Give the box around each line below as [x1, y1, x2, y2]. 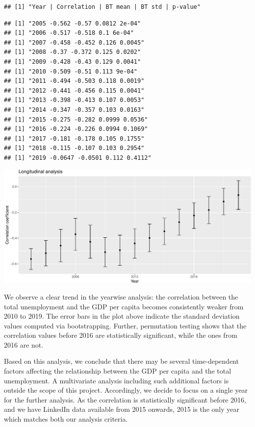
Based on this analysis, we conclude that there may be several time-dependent [4, 356, 239, 366]
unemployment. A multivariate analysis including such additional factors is [4, 375, 229, 385]
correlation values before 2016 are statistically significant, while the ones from [4, 330, 237, 340]
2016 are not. [4, 339, 44, 350]
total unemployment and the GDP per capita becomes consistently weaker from [4, 301, 244, 311]
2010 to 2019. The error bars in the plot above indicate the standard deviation [4, 311, 240, 321]
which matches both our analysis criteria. [4, 414, 128, 424]
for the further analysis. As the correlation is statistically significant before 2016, [4, 394, 246, 404]
